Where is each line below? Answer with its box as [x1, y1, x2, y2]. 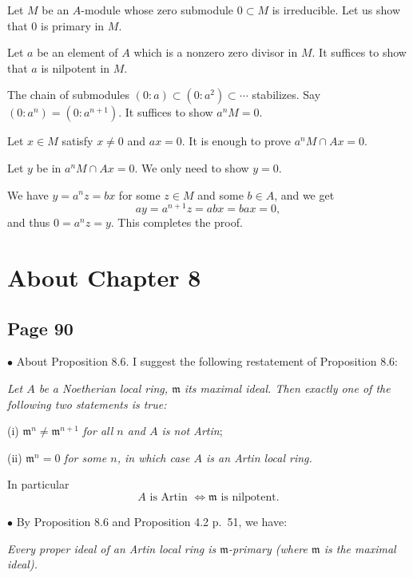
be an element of [37, 44, 118, 61]
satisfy [62, 133, 93, 149]
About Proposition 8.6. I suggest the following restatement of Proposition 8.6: [16, 353, 398, 370]
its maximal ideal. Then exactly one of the [184, 380, 391, 396]
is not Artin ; [161, 422, 223, 439]
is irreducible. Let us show [272, 2, 400, 18]
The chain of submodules [7, 86, 129, 103]
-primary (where [228, 540, 308, 556]
